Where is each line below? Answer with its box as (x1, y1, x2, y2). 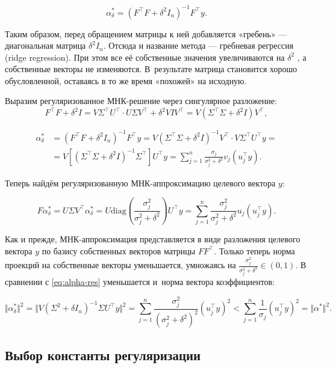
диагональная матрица (5, 39, 86, 52)
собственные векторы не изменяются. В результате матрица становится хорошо (5, 63, 297, 75)
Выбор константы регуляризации (5, 345, 201, 364)
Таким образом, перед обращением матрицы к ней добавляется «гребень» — (5, 27, 287, 40)
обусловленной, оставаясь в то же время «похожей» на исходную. (5, 74, 247, 87)
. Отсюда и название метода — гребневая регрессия (103, 39, 294, 52)
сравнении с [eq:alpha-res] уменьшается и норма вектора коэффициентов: (5, 275, 275, 288)
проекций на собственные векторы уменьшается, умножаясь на (5, 259, 236, 271)
